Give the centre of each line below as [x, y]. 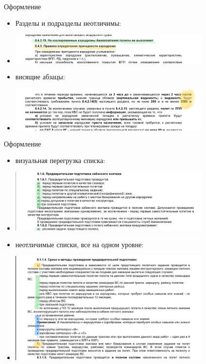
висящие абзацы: [40, 77]
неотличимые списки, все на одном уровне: [79, 244]
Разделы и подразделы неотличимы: [68, 23]
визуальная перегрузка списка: [60, 160]
